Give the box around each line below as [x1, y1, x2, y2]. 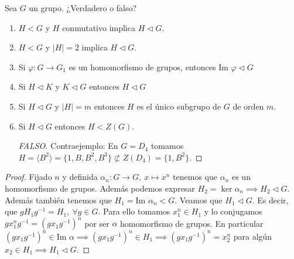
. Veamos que [175, 193, 223, 206]
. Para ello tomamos [98, 205, 170, 217]
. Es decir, [252, 193, 289, 206]
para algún [233, 230, 272, 242]
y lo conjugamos [204, 205, 262, 217]
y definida [62, 171, 98, 183]
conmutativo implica [62, 21, 135, 33]
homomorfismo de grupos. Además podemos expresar [5, 182, 195, 194]
